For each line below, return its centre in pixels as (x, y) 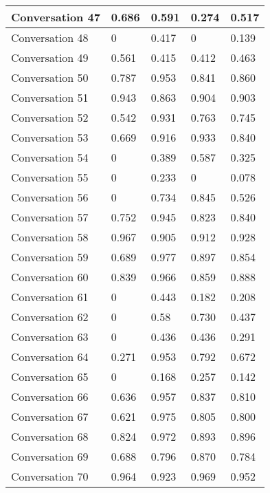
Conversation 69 (50, 456)
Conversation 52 (50, 117)
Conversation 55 (50, 177)
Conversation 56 (50, 197)
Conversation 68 (50, 436)
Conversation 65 (50, 376)
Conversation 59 (50, 257)
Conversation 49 (50, 57)
